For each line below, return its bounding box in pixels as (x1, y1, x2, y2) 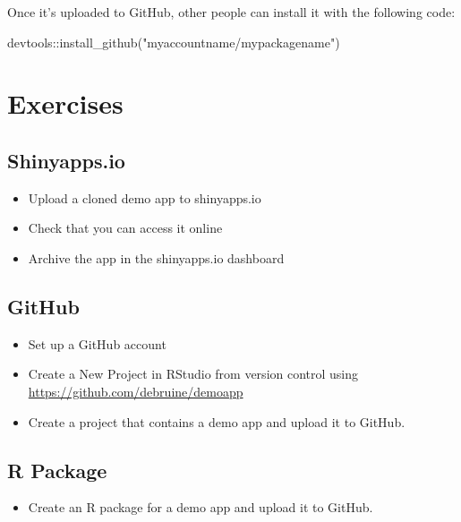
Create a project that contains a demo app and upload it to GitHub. (28, 412, 406, 431)
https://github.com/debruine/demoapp (28, 381, 243, 400)
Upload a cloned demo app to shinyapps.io (28, 188, 261, 207)
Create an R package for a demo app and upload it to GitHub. (28, 498, 373, 517)
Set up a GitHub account (28, 334, 166, 353)
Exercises (7, 85, 124, 122)
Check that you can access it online (28, 218, 223, 237)
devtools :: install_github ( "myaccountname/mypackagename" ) (7, 32, 340, 51)
